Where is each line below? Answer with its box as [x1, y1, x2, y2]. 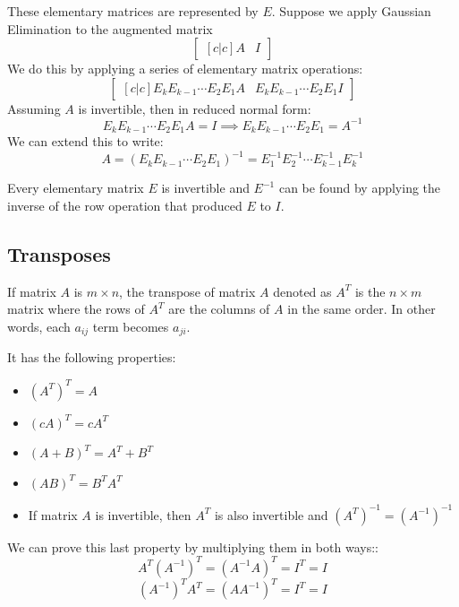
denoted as [273, 282, 332, 300]
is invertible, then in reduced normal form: [78, 99, 311, 117]
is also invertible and [214, 505, 328, 524]
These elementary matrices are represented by [7, 2, 259, 20]
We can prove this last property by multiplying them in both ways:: [7, 537, 378, 556]
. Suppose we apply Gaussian [271, 2, 431, 20]
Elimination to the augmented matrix [7, 19, 213, 38]
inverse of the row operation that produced [7, 196, 242, 215]
